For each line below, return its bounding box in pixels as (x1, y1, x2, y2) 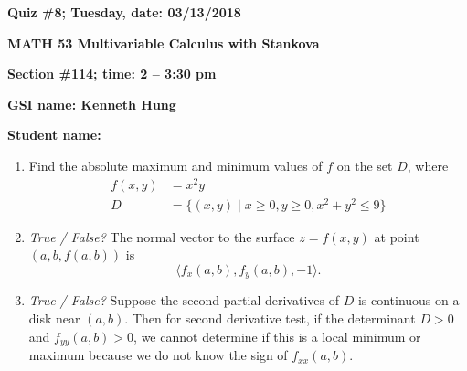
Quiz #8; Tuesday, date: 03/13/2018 (7, 3, 241, 21)
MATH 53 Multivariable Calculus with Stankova (7, 33, 320, 52)
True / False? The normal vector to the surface (28, 227, 295, 246)
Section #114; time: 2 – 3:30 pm (7, 64, 217, 83)
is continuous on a (357, 291, 460, 310)
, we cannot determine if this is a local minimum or (133, 326, 421, 345)
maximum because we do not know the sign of (28, 345, 288, 365)
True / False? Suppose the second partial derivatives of (28, 291, 339, 310)
